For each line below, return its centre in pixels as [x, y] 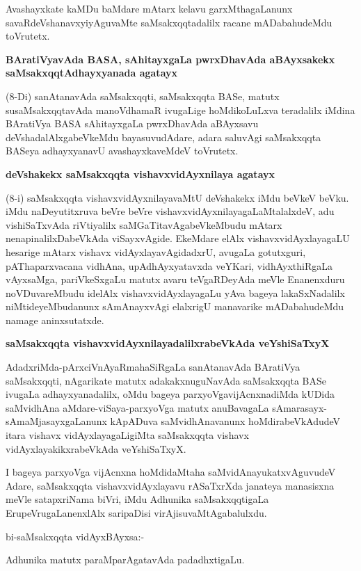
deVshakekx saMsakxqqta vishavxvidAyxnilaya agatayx [141, 174]
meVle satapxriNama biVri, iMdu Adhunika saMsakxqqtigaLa [137, 499]
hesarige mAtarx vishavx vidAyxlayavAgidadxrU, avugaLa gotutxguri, [156, 251]
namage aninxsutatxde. [55, 320]
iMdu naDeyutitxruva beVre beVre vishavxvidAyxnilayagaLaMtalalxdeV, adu [170, 211]
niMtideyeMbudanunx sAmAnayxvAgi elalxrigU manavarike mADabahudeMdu [175, 306]
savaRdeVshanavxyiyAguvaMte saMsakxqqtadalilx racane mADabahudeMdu [169, 22]
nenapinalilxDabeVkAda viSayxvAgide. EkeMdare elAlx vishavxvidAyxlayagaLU [178, 238]
